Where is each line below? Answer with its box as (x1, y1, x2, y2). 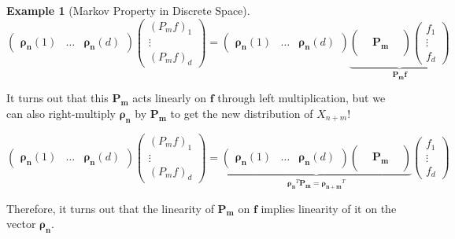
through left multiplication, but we (217, 90, 386, 106)
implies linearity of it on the (261, 200, 397, 216)
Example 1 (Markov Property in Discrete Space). (6, 2, 250, 18)
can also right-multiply (6, 105, 116, 121)
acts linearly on (132, 90, 207, 106)
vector (6, 215, 36, 232)
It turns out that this (6, 90, 109, 106)
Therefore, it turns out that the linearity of (6, 200, 214, 216)
